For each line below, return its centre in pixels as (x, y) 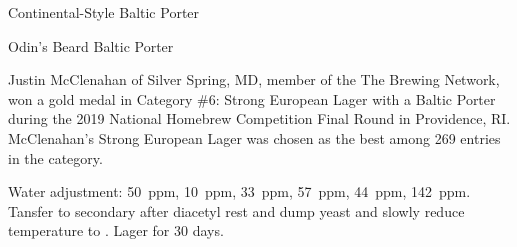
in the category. (55, 157)
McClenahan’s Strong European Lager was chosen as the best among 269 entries (254, 137)
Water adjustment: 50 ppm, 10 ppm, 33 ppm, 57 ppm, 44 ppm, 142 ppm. (239, 191)
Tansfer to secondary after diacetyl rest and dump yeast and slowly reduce (236, 210)
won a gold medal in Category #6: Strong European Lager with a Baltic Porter (252, 98)
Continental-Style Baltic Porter (104, 12)
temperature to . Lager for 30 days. (116, 230)
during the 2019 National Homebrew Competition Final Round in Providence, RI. (259, 118)
